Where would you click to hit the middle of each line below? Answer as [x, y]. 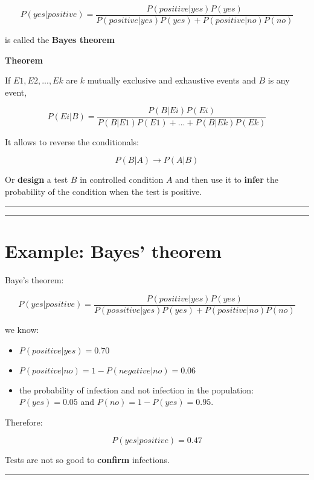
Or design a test [37, 179]
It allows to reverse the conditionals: [72, 141]
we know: [22, 330]
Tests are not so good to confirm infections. [87, 460]
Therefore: [24, 422]
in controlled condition [122, 179]
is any [279, 80]
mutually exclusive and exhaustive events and [171, 80]
